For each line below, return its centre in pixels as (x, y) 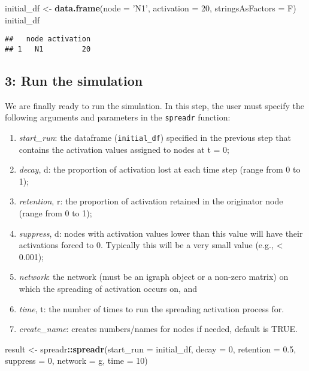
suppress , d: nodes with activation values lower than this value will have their (161, 233)
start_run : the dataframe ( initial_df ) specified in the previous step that (155, 137)
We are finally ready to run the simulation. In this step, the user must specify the (154, 105)
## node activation (48, 39)
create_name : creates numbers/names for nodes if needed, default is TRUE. (158, 329)
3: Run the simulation (74, 80)
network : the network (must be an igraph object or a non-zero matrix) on (154, 277)
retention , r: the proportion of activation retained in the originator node (151, 201)
